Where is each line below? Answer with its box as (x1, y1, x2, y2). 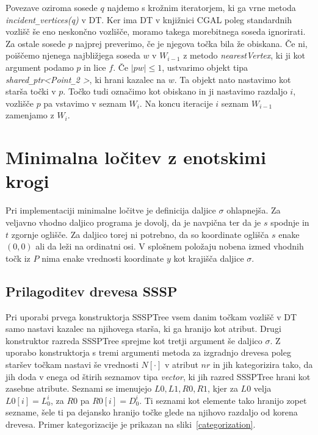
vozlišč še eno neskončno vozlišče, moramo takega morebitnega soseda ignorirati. (5, 25, 306, 38)
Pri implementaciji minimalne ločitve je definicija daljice (5, 204, 216, 217)
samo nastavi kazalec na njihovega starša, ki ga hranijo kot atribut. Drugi (5, 322, 281, 335)
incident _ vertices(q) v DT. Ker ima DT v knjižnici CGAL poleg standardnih (5, 13, 292, 26)
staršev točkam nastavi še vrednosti (5, 358, 139, 370)
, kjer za (208, 382, 238, 395)
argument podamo (5, 61, 74, 74)
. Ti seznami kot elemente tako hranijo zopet (139, 394, 307, 406)
